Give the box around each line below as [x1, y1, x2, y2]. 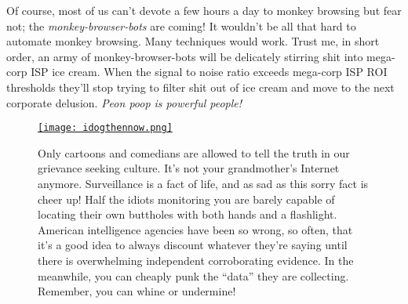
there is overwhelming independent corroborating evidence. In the [38, 252, 354, 268]
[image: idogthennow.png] [38, 122, 173, 134]
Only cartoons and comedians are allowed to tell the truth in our [38, 144, 350, 161]
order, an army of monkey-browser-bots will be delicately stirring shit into [6, 48, 363, 64]
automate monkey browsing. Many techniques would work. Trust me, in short [6, 33, 380, 49]
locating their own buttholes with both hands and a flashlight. [38, 206, 337, 223]
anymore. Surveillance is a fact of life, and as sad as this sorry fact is [38, 176, 369, 191]
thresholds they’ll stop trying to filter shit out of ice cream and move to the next [6, 78, 395, 95]
